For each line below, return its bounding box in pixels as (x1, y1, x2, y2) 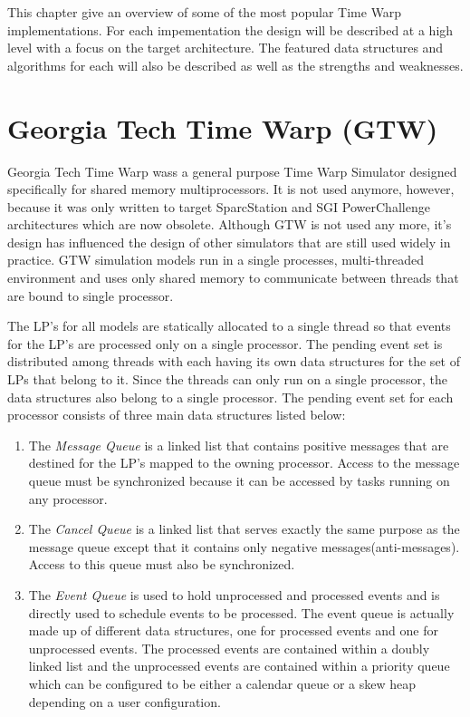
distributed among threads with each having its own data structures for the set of (7, 352, 460, 371)
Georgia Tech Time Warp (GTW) (7, 109, 438, 146)
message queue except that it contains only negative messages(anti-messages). (28, 537, 460, 556)
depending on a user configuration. (28, 692, 221, 711)
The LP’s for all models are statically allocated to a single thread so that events (7, 316, 451, 335)
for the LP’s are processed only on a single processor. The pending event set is (7, 334, 443, 353)
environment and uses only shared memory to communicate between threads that (7, 268, 459, 287)
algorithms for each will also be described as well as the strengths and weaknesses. (7, 55, 464, 74)
